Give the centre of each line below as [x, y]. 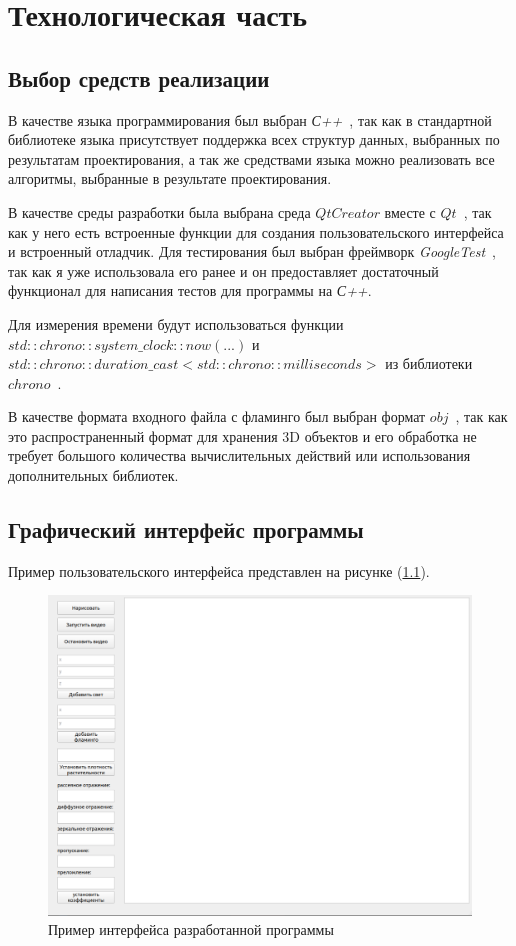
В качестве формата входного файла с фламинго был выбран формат [217, 416]
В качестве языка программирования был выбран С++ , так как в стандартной [250, 119]
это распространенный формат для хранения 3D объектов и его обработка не [242, 435]
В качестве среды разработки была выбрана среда [159, 211]
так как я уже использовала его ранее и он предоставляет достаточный [223, 270]
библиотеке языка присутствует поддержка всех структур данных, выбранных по [254, 139]
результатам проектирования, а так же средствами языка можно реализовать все [251, 158]
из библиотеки [429, 363]
